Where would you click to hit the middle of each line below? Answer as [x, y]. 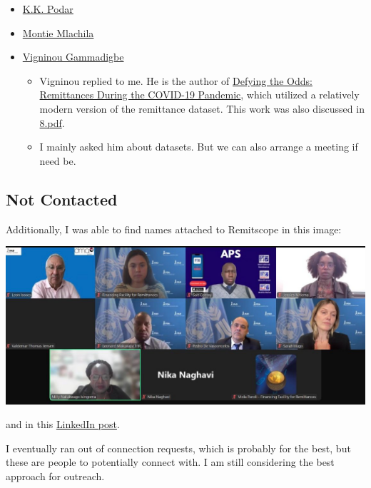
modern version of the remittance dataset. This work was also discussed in [202, 108]
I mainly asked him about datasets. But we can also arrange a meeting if [199, 147]
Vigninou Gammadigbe [73, 57]
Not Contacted [62, 199]
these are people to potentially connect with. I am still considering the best [170, 462]
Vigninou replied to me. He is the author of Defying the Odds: [176, 80]
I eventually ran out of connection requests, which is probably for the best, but [178, 448]
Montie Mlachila [58, 32]
